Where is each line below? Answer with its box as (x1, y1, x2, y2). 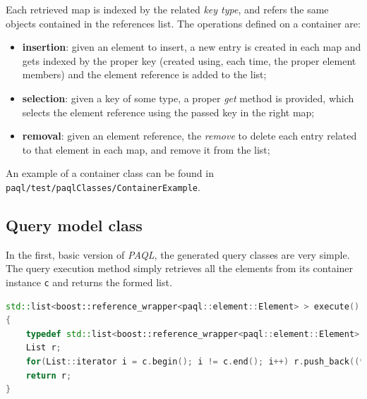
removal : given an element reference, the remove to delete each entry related (22, 128, 357, 143)
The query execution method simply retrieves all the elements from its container (6, 261, 354, 276)
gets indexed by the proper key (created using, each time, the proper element (22, 53, 356, 68)
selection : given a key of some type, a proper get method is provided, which (22, 90, 354, 105)
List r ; (25, 343, 61, 353)
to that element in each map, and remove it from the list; (22, 142, 270, 156)
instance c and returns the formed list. (6, 274, 172, 289)
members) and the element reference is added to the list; (22, 67, 267, 82)
